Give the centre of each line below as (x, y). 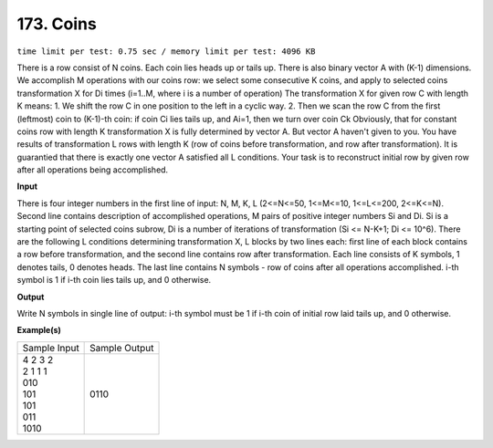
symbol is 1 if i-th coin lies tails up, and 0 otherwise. (114, 280)
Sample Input (51, 348)
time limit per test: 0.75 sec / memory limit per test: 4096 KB (166, 51)
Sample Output (122, 348)
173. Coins (57, 24)
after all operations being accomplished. (93, 170)
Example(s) (39, 330)
